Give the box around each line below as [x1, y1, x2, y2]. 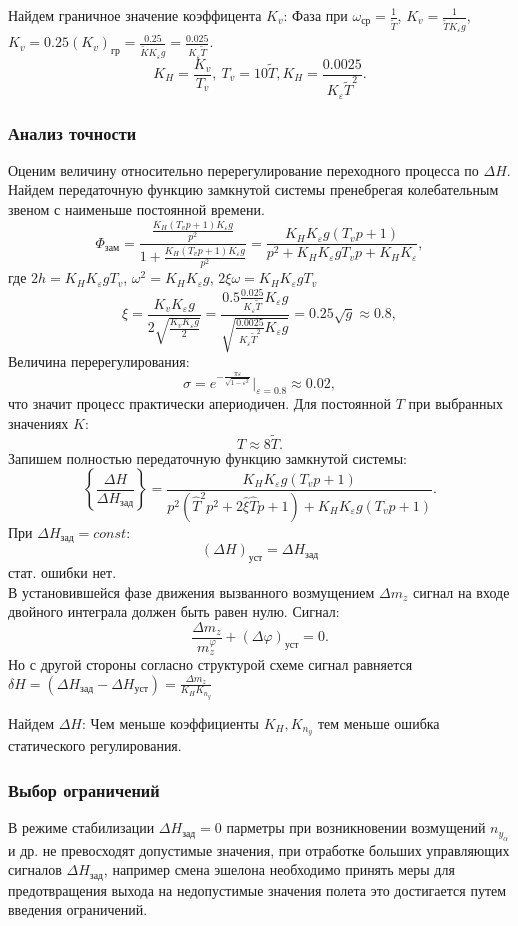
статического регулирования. [8, 735, 182, 756]
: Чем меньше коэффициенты [82, 712, 259, 733]
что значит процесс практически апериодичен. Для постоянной [8, 393, 391, 414]
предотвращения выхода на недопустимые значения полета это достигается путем [8, 879, 507, 900]
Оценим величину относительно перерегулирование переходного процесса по [8, 159, 479, 180]
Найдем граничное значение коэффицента [8, 5, 262, 25]
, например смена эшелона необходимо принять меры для [103, 859, 455, 880]
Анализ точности [8, 120, 137, 145]
